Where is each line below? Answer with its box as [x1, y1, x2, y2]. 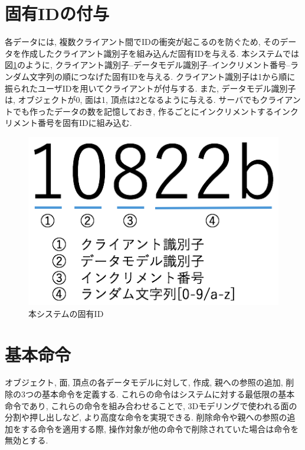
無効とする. [5, 434, 48, 446]
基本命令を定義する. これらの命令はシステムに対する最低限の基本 [41, 388, 295, 400]
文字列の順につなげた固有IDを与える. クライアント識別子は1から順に [29, 70, 296, 82]
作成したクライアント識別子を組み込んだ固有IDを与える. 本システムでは [21, 47, 299, 59]
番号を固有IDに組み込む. [37, 116, 132, 129]
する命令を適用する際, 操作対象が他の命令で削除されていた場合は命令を [21, 422, 299, 435]
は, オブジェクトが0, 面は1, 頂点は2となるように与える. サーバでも [5, 93, 260, 106]
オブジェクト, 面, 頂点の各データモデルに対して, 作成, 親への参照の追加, [5, 376, 283, 389]
